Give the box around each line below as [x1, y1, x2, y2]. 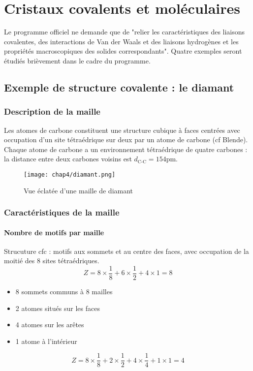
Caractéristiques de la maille [4, 206, 120, 218]
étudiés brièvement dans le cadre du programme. [4, 55, 151, 65]
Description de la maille [4, 105, 100, 118]
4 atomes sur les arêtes [15, 319, 84, 330]
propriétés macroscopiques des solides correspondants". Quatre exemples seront [4, 46, 242, 56]
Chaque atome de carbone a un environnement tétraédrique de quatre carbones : [4, 144, 248, 154]
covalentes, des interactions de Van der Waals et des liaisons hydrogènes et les [4, 36, 239, 46]
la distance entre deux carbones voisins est [4, 154, 132, 164]
